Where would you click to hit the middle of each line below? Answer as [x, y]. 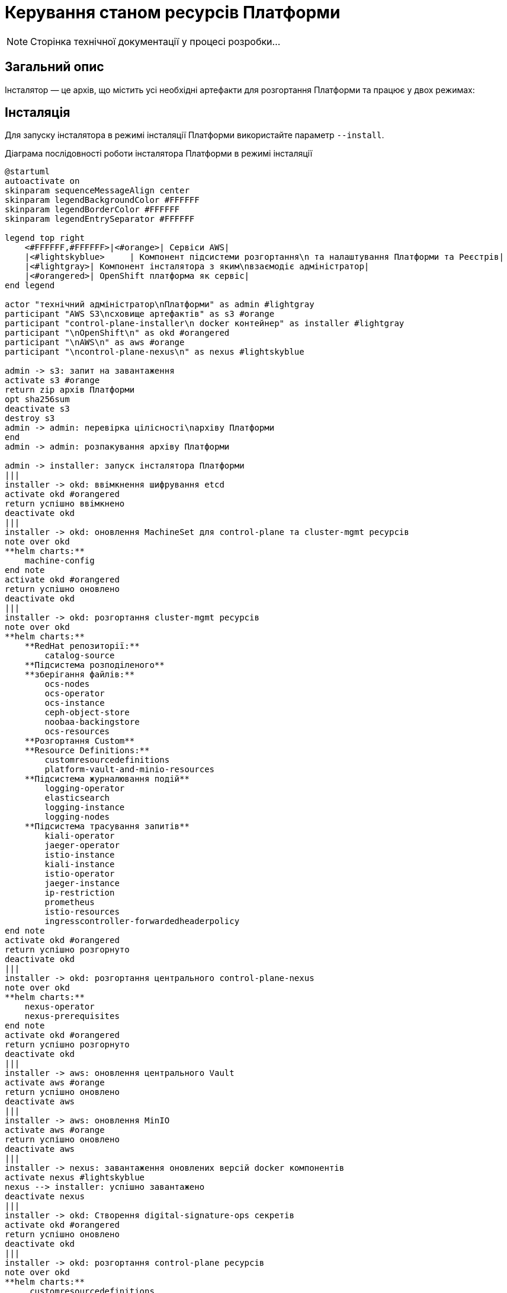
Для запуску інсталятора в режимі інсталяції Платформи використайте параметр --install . [195, 135]
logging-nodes [77, 817]
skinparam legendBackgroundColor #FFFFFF [102, 200]
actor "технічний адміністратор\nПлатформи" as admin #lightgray [160, 305]
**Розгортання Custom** [80, 741]
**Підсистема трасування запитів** [107, 827]
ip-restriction [80, 893]
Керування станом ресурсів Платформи [173, 12]
